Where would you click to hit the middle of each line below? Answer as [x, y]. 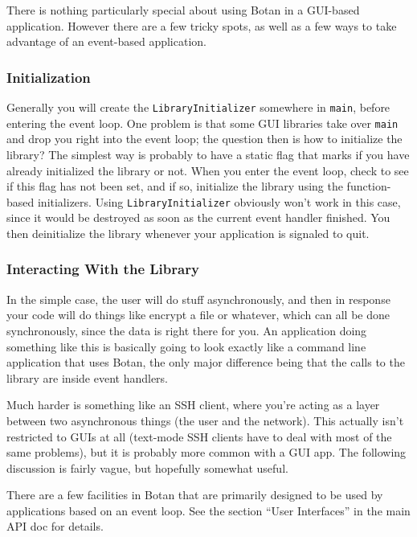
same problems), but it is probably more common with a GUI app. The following [206, 452]
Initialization [49, 77]
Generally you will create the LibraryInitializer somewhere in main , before [198, 107]
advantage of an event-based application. [106, 41]
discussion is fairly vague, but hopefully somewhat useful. [147, 467]
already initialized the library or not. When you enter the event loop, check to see [208, 170]
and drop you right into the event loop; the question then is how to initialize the [204, 139]
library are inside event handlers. [87, 377]
